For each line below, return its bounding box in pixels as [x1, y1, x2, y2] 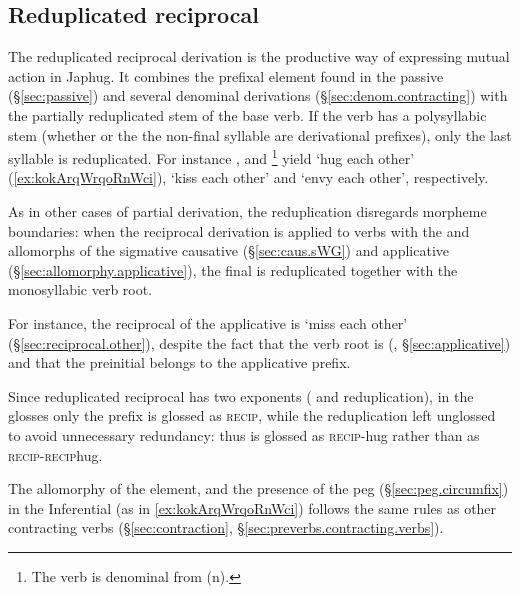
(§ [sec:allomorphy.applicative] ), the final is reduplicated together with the [8, 259, 458, 280]
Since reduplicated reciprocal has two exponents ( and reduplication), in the [8, 385, 474, 406]
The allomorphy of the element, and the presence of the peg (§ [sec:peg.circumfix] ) [8, 478, 509, 499]
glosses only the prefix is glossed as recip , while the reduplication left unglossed [8, 405, 496, 426]
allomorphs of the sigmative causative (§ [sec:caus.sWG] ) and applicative [8, 240, 449, 261]
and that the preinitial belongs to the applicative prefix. [8, 352, 351, 373]
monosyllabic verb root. [8, 279, 153, 300]
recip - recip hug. [8, 444, 103, 465]
